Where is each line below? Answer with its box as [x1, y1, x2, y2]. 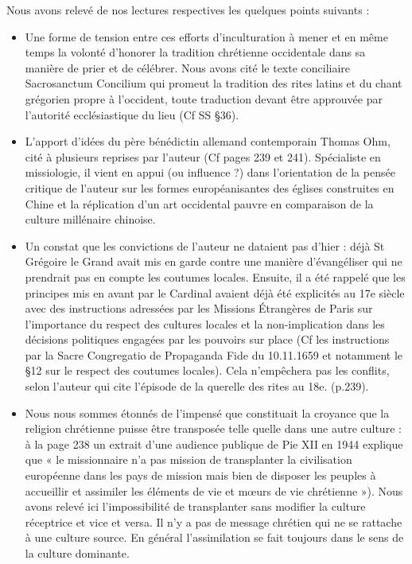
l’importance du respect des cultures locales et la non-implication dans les [25, 315, 385, 332]
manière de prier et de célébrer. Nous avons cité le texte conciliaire [25, 59, 351, 76]
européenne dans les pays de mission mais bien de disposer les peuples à [25, 467, 376, 484]
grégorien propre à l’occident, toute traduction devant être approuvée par [25, 90, 383, 107]
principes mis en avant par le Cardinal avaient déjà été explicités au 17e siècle [25, 284, 405, 301]
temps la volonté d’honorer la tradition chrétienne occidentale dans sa [25, 44, 366, 60]
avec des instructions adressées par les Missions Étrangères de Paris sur [25, 300, 373, 317]
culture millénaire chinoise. [25, 211, 156, 228]
